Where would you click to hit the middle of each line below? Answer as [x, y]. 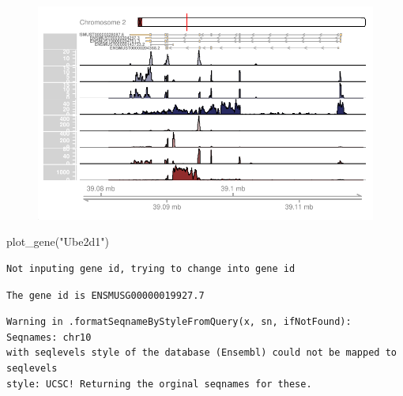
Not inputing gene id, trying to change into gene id [151, 269]
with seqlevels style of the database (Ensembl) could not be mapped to [201, 353]
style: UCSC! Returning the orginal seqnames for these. [159, 384]
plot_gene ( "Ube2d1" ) [58, 241]
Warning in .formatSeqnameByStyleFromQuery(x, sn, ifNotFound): [179, 322]
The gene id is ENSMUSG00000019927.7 [105, 295]
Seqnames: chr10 [49, 337]
